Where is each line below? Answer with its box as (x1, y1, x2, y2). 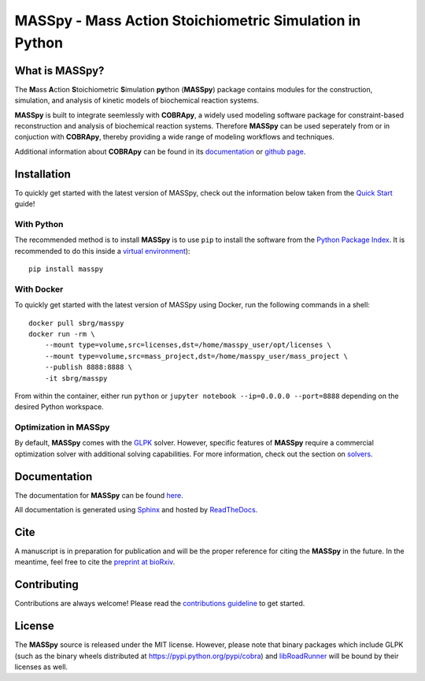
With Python (14, 218, 64, 229)
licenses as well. (14, 662, 68, 672)
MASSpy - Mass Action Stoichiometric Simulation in (14, 12, 361, 29)
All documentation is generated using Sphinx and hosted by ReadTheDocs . (14, 505, 258, 515)
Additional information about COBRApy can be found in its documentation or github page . (14, 147, 306, 156)
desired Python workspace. (14, 402, 104, 411)
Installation (14, 167, 71, 180)
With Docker (14, 284, 64, 295)
